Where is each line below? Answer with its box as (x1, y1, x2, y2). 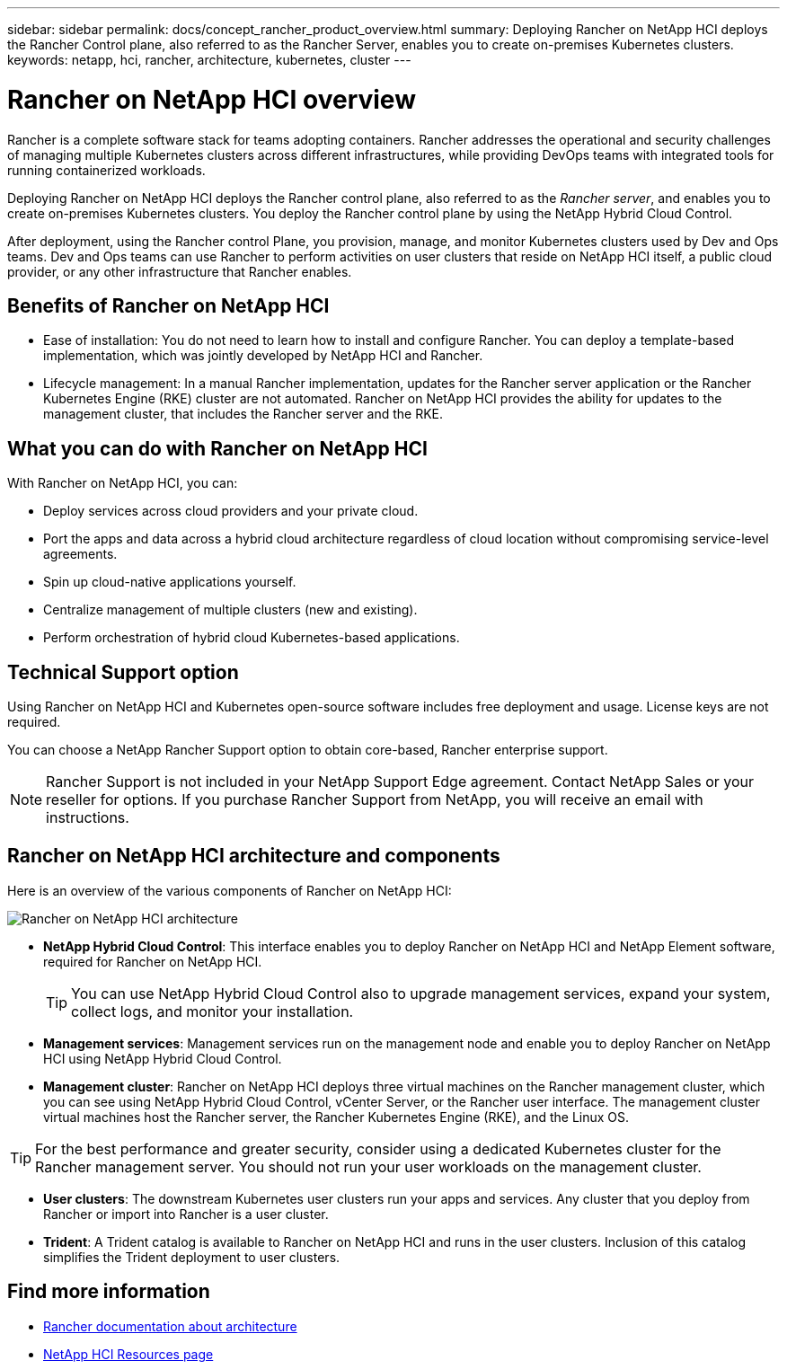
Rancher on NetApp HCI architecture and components (7, 844, 500, 868)
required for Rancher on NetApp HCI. (43, 953, 262, 969)
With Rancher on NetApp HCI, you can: (7, 475, 238, 491)
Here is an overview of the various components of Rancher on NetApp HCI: (7, 882, 452, 898)
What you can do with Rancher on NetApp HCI (7, 437, 428, 460)
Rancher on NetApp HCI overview (7, 84, 416, 115)
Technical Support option (7, 660, 239, 684)
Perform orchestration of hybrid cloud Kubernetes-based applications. (43, 630, 460, 646)
